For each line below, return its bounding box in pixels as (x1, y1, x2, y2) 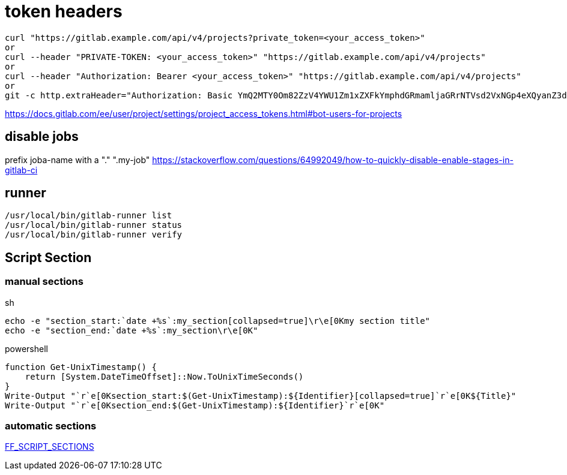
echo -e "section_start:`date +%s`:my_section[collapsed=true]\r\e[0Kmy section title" (5, 315, 431, 326)
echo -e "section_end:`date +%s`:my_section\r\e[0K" (5, 325, 258, 335)
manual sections (5, 275, 83, 288)
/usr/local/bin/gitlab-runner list (5, 211, 172, 221)
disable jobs (5, 129, 79, 145)
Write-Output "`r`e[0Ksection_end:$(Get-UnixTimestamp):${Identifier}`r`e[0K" (5, 400, 385, 410)
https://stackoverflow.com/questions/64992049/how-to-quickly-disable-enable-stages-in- (152, 154, 514, 165)
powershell (5, 343, 48, 354)
